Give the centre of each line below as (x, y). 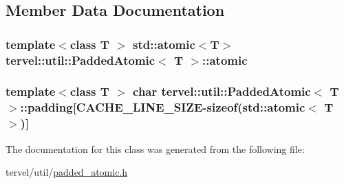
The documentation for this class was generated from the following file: (155, 149)
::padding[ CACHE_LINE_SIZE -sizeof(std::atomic (163, 107)
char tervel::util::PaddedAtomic (222, 91)
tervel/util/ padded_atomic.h (67, 172)
